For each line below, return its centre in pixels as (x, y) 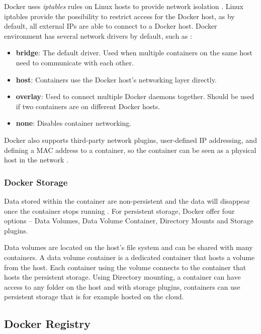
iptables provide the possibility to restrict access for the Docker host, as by (119, 16)
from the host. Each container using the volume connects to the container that (125, 267)
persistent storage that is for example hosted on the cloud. (94, 297)
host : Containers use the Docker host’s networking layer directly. (116, 79)
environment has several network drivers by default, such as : (98, 35)
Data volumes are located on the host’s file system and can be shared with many (128, 247)
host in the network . (36, 160)
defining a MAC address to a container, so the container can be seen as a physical (130, 150)
